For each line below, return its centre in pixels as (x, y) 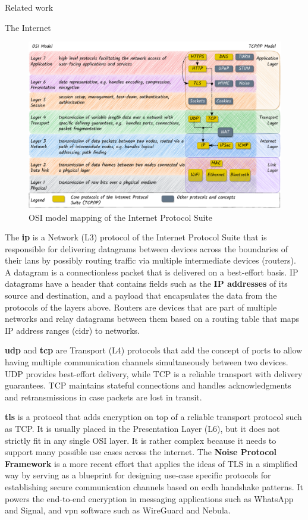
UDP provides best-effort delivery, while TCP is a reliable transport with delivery (154, 373)
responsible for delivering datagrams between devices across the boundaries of (146, 248)
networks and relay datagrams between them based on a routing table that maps (152, 319)
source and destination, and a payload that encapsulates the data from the (141, 295)
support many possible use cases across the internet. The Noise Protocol (141, 452)
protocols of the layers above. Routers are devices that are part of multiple (141, 307)
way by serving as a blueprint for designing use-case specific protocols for (138, 475)
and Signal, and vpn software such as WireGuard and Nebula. (118, 510)
